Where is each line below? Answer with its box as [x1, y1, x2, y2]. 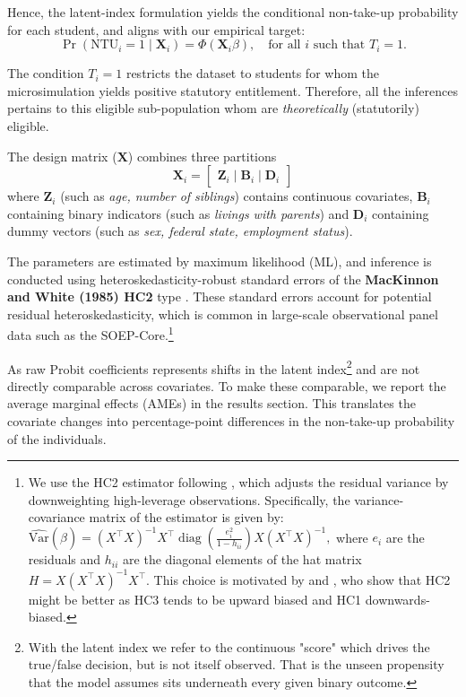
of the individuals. [7, 429, 107, 448]
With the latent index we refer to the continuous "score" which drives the [28, 637, 430, 656]
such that [313, 39, 366, 52]
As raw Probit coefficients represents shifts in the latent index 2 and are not [7, 356, 420, 378]
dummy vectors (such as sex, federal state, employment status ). [7, 222, 353, 240]
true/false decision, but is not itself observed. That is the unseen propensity [28, 655, 444, 674]
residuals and [28, 550, 101, 569]
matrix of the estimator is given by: [89, 508, 284, 527]
